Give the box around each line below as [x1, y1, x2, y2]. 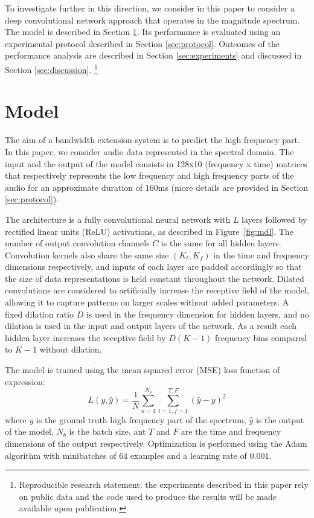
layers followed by [242, 213, 307, 225]
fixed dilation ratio [5, 307, 74, 320]
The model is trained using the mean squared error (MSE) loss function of [5, 363, 280, 376]
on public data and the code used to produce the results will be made [19, 490, 277, 502]
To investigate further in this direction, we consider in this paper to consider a [5, 2, 295, 14]
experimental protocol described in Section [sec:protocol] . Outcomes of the [5, 37, 280, 50]
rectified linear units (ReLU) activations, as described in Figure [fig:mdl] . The [5, 225, 293, 237]
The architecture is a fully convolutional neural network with [5, 213, 231, 225]
